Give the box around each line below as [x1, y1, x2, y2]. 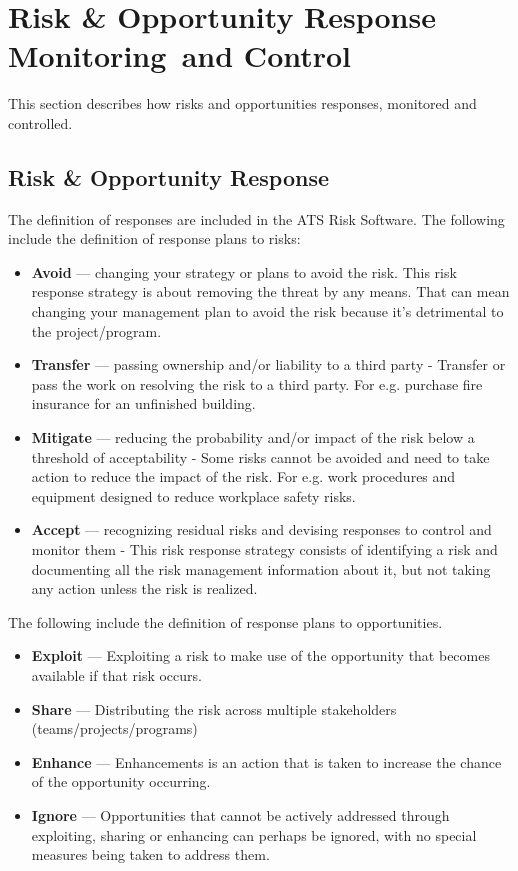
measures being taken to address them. [31, 844, 270, 865]
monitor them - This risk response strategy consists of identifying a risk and [31, 539, 498, 560]
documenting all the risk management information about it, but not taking [31, 558, 491, 579]
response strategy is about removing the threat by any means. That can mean [31, 281, 510, 302]
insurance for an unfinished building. [31, 393, 256, 414]
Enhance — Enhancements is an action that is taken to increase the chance [31, 751, 502, 772]
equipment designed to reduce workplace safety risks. [31, 485, 356, 506]
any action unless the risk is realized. [31, 578, 258, 599]
